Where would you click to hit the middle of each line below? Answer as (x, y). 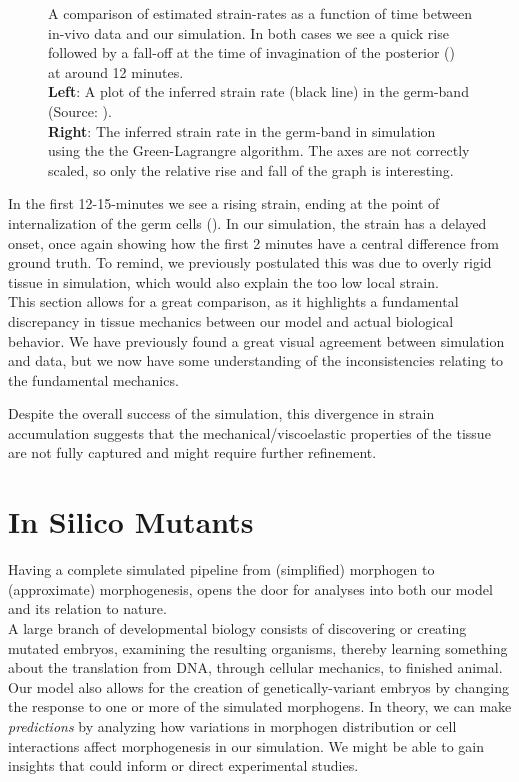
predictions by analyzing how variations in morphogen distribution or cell (232, 725)
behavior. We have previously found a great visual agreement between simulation (256, 340)
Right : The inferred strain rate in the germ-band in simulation (242, 130)
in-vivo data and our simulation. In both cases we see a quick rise (248, 32)
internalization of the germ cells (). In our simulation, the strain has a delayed (247, 222)
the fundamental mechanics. (93, 379)
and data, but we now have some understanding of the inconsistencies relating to (256, 360)
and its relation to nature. (87, 608)
